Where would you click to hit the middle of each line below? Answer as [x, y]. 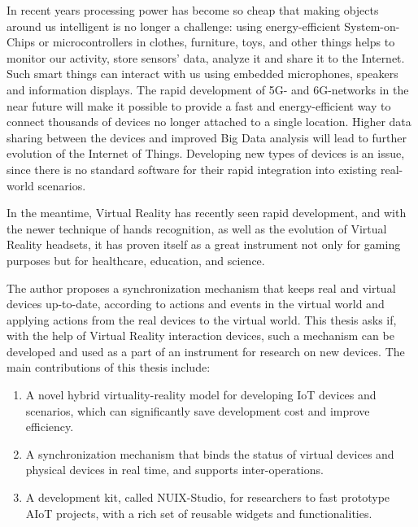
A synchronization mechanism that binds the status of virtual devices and [210, 453]
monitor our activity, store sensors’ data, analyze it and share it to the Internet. [206, 57]
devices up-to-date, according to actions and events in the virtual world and [196, 304]
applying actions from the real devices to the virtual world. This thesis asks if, [202, 319]
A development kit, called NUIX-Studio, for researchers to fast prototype [208, 497]
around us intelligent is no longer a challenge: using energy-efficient [174, 26]
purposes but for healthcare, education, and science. [136, 260]
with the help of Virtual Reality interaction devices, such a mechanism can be [200, 335]
